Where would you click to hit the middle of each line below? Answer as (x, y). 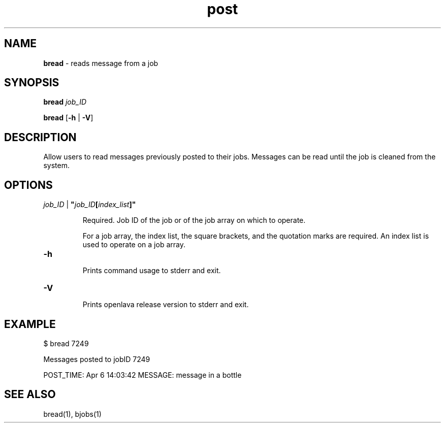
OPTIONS (28, 185)
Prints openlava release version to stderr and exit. (166, 305)
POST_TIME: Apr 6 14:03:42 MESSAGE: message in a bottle (142, 375)
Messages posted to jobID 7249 (97, 359)
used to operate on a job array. (134, 245)
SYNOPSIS (32, 83)
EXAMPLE (30, 324)
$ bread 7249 (66, 343)
